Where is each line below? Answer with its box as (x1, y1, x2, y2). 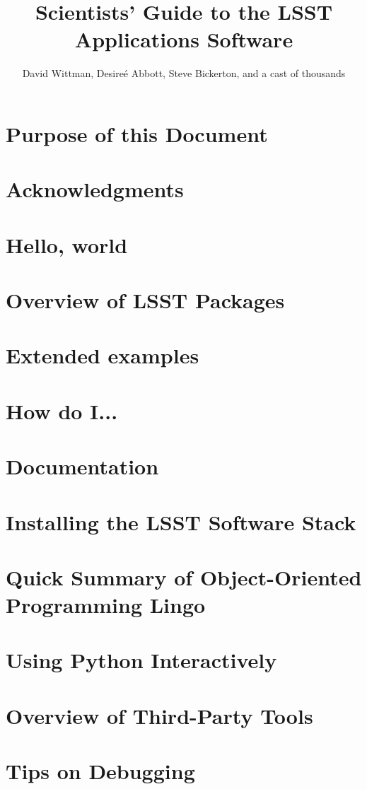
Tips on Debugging (6, 756, 195, 785)
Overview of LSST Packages (6, 286, 285, 315)
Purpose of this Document (6, 119, 268, 148)
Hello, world (6, 230, 128, 259)
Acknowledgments (6, 175, 184, 204)
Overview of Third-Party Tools (6, 701, 313, 730)
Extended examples (6, 341, 199, 370)
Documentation (6, 452, 159, 481)
